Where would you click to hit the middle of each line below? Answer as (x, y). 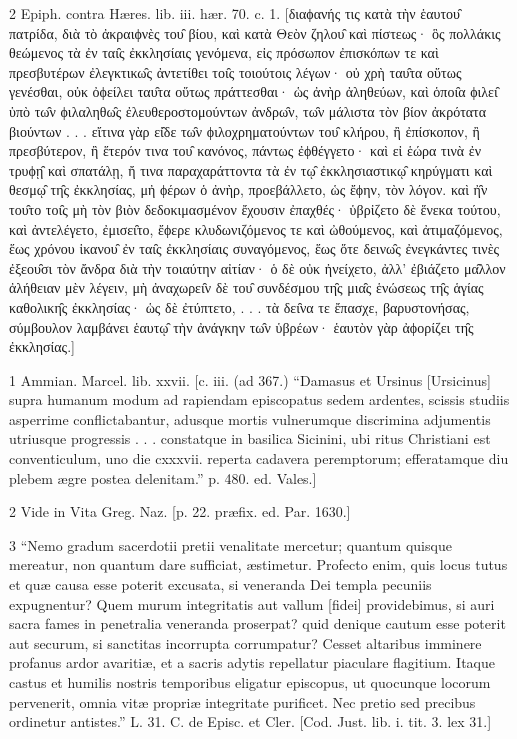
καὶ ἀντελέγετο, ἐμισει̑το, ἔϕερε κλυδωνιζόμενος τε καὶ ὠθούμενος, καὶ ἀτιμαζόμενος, (256, 228)
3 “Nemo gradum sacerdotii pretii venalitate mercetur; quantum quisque (230, 544)
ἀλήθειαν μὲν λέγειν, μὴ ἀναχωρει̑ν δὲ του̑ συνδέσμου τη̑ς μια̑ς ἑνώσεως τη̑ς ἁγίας (246, 287)
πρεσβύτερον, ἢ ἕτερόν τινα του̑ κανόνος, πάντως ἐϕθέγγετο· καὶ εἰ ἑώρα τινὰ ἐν (245, 150)
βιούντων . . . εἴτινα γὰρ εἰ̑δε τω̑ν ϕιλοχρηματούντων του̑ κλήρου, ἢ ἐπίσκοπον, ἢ (244, 130)
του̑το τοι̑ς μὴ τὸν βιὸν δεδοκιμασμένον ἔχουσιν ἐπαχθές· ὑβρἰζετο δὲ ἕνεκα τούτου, (255, 208)
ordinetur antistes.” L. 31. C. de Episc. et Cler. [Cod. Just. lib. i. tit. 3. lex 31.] (250, 721)
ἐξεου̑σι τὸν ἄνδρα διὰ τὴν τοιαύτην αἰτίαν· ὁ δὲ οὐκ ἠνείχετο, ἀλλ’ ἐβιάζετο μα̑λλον (257, 267)
